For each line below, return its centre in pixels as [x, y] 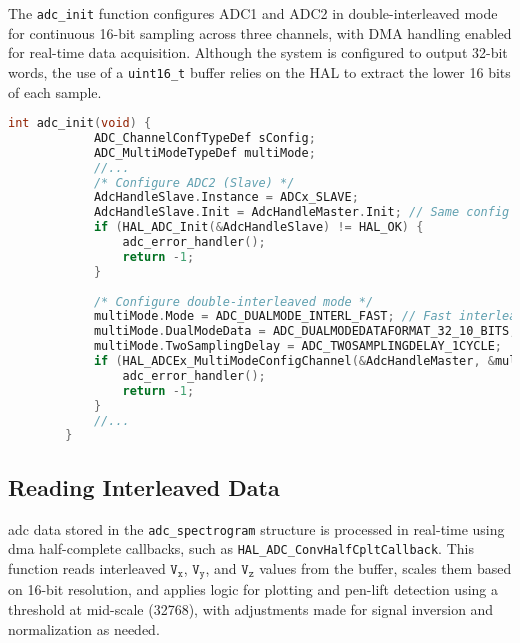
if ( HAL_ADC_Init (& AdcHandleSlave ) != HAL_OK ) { [258, 227]
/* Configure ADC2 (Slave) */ [194, 182]
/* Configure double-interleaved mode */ [233, 301]
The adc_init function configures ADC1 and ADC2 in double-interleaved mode [253, 13]
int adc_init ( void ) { [80, 123]
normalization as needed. [84, 628]
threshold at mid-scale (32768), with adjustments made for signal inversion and [251, 608]
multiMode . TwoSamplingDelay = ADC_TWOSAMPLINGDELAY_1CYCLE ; [298, 346]
